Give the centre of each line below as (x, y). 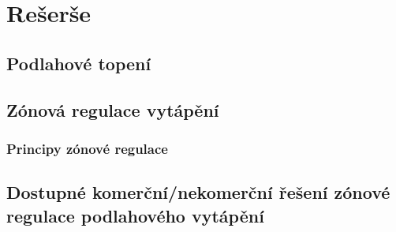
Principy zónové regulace (87, 148)
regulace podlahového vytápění (135, 215)
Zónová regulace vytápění (113, 109)
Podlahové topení (79, 63)
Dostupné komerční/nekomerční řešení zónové (198, 192)
